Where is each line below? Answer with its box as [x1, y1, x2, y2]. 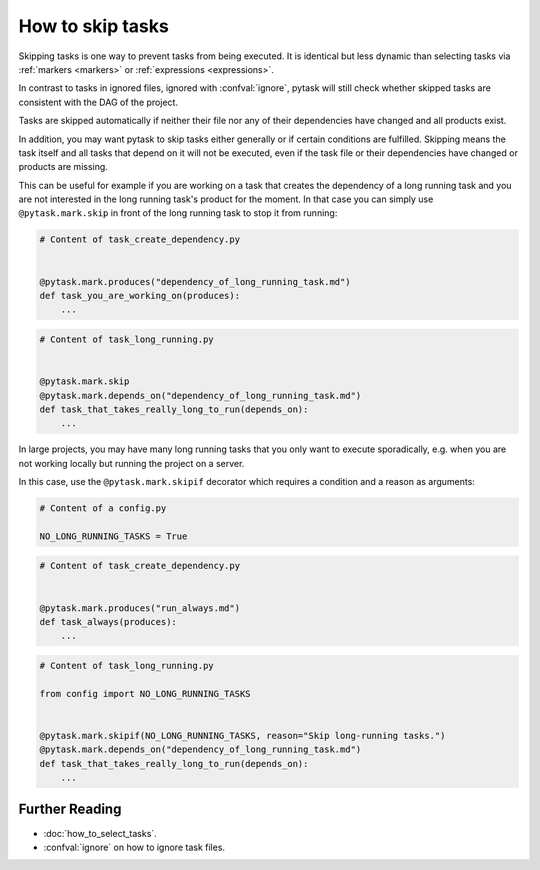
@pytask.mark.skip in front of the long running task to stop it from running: [18, 207, 338, 219]
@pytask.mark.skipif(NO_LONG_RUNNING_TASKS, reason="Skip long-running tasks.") [39, 730, 446, 741]
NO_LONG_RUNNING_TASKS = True [39, 530, 188, 542]
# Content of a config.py [39, 503, 167, 514]
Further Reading [18, 801, 122, 818]
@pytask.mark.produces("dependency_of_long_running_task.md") [39, 276, 351, 287]
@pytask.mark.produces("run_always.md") [39, 602, 240, 614]
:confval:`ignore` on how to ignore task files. [43, 841, 225, 853]
